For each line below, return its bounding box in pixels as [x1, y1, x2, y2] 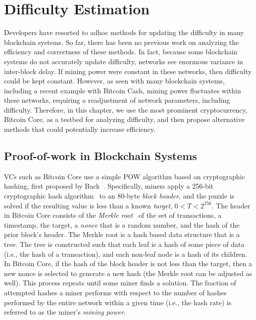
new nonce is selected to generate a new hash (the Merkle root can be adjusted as [4, 268, 252, 278]
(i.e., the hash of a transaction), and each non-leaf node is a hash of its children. [4, 248, 248, 259]
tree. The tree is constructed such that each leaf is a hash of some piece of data [4, 239, 245, 249]
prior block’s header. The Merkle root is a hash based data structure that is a [4, 229, 240, 240]
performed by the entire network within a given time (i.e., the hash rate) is [4, 297, 232, 307]
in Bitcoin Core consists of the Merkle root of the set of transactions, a [4, 210, 222, 220]
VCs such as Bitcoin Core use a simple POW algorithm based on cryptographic [4, 171, 245, 181]
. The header [211, 200, 251, 210]
